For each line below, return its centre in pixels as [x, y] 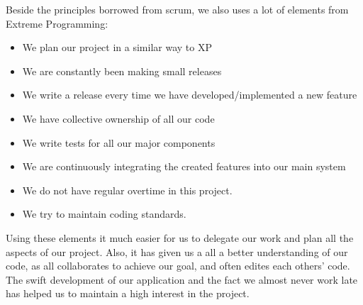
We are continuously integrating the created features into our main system [184, 166]
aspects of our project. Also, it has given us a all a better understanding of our [177, 251]
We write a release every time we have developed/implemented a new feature [190, 95]
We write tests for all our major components [119, 142]
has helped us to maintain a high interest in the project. [128, 293]
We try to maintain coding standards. [104, 214]
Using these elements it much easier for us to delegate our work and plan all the [180, 237]
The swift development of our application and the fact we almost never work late [182, 279]
